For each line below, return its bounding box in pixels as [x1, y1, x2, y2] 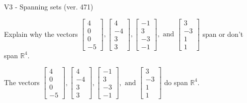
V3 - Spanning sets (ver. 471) [4, 1, 93, 11]
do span [164, 77, 188, 87]
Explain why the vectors [4, 28, 78, 39]
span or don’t [202, 28, 244, 39]
